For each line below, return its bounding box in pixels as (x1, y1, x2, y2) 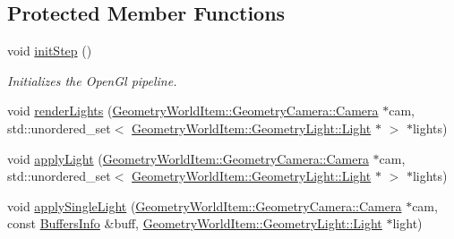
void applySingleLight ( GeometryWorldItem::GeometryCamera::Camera (7, 196, 402, 215)
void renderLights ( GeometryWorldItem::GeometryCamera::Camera (7, 101, 379, 120)
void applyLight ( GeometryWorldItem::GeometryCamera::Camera (7, 149, 369, 167)
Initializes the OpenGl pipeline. (7, 71, 177, 90)
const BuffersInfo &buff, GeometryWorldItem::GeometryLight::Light (7, 214, 382, 233)
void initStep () (7, 41, 92, 60)
